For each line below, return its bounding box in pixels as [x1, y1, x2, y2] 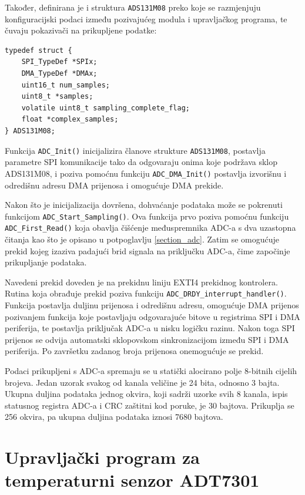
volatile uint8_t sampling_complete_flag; [21, 103, 190, 112]
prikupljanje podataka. [5, 256, 87, 268]
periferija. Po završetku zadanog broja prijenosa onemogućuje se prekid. [5, 345, 264, 357]
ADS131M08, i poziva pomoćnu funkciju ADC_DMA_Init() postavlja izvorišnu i [5, 167, 287, 179]
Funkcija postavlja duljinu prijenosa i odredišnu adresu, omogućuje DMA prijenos [5, 299, 299, 311]
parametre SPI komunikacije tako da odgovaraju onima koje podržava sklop [5, 156, 278, 168]
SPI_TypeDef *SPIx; [21, 58, 98, 66]
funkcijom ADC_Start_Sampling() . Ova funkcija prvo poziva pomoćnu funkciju [5, 210, 289, 222]
